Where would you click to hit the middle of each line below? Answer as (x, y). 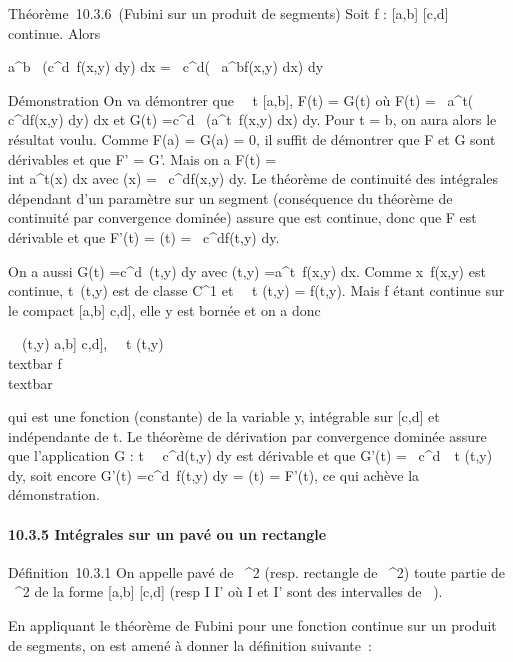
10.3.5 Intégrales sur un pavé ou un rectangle (167, 533)
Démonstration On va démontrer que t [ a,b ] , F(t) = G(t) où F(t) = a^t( (241, 99)
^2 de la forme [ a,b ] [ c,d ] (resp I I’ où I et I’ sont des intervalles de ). (228, 591)
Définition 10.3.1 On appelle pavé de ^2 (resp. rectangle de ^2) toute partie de (257, 571)
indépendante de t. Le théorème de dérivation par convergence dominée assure (247, 435)
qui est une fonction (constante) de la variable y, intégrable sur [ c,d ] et (224, 416)
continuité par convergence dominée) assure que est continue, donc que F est (242, 217)
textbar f (35, 362)
